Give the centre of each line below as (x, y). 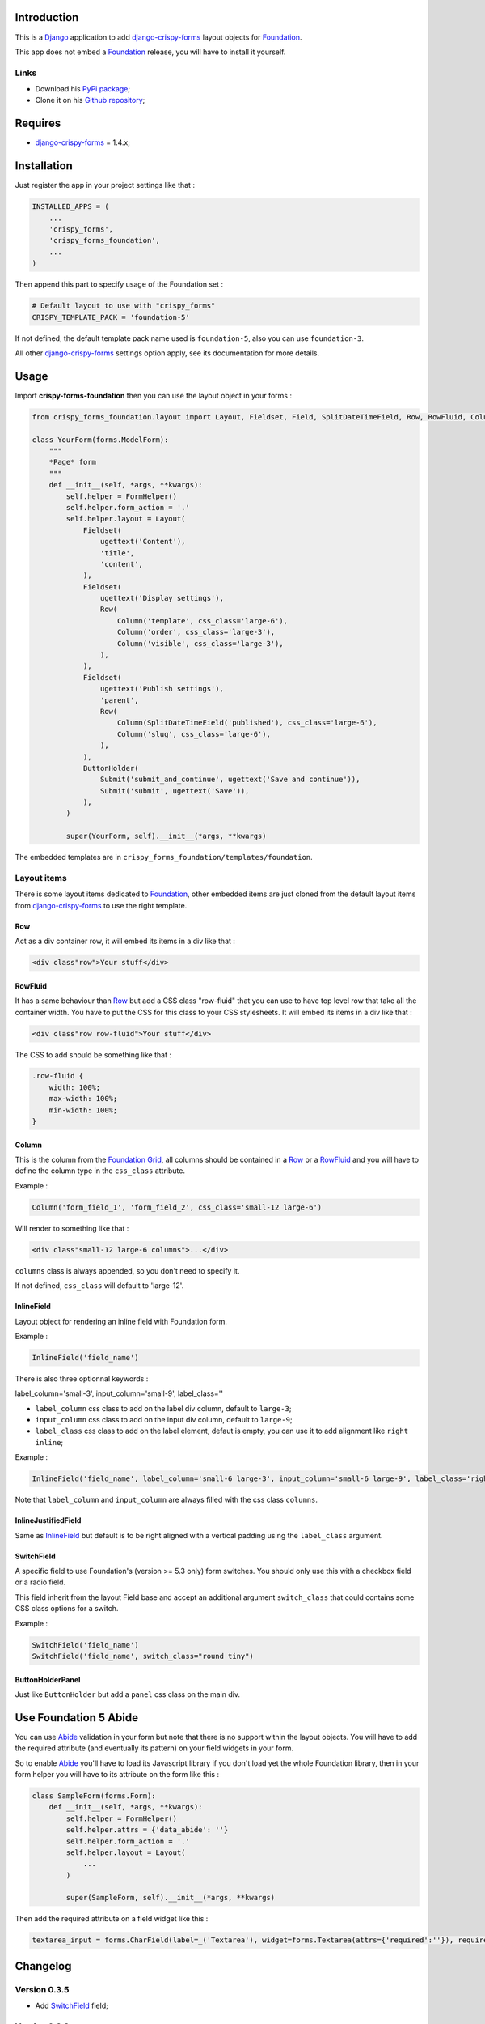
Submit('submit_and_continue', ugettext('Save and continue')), (230, 780)
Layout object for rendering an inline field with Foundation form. (121, 1321)
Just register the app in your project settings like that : (105, 185)
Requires (38, 123)
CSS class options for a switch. (67, 1609)
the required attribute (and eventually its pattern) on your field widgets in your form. (154, 1748)
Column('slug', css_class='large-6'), (194, 734)
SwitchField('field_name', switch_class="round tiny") (143, 1656)
